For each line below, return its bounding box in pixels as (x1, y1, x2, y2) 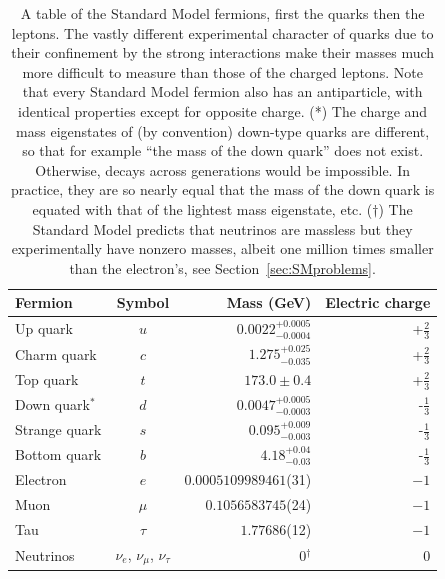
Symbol (116, 292, 170, 313)
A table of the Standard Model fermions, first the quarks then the (20, 3, 425, 23)
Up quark (15, 318, 74, 339)
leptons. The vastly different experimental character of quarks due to (11, 22, 434, 43)
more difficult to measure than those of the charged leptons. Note (22, 61, 423, 82)
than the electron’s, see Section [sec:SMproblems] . (69, 257, 376, 278)
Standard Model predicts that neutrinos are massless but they (32, 218, 413, 239)
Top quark (15, 369, 79, 390)
